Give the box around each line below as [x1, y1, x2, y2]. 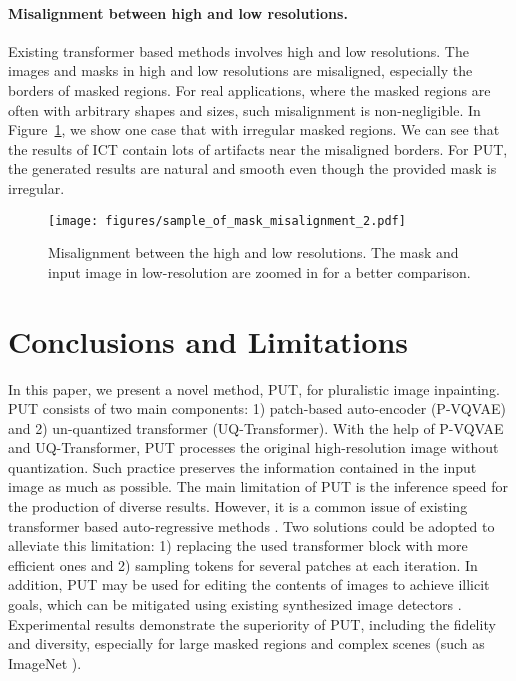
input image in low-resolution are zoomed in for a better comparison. [48, 261, 471, 282]
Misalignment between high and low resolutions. [8, 2, 348, 23]
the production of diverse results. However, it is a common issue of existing [8, 496, 468, 517]
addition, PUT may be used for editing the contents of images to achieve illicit [8, 574, 490, 595]
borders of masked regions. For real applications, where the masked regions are [8, 79, 491, 100]
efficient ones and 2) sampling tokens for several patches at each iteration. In [8, 554, 478, 575]
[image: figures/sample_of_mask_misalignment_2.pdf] [48, 213, 406, 228]
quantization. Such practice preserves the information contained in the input [8, 456, 477, 477]
